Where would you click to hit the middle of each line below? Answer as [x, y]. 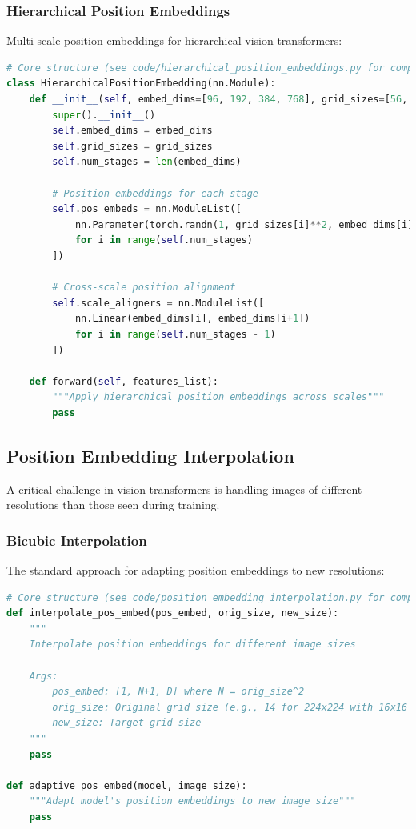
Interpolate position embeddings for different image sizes [192, 645]
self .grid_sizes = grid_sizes [132, 146]
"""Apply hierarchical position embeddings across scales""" [218, 397]
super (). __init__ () [104, 115]
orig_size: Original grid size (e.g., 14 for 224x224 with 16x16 [230, 707]
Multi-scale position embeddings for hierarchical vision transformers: [174, 40]
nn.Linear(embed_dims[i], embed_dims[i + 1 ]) [192, 319]
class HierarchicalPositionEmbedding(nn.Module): [141, 84]
